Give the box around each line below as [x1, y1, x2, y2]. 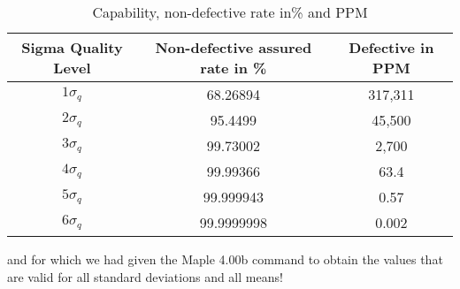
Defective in [349, 37, 434, 57]
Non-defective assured [155, 37, 312, 57]
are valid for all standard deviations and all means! [7, 267, 283, 285]
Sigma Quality [21, 37, 123, 57]
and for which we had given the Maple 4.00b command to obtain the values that [7, 250, 443, 268]
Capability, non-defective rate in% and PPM [92, 2, 368, 22]
